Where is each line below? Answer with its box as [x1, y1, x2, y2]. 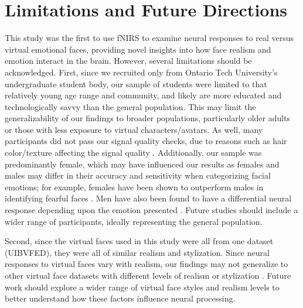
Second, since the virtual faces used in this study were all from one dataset [5, 235, 274, 247]
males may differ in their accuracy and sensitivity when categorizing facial [5, 169, 271, 182]
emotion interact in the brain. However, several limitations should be [5, 54, 252, 67]
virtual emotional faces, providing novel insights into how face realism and [5, 43, 271, 55]
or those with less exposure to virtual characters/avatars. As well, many [5, 123, 263, 135]
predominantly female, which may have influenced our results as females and [5, 158, 280, 170]
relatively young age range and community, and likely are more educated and [5, 89, 282, 101]
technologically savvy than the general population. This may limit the [5, 100, 256, 112]
